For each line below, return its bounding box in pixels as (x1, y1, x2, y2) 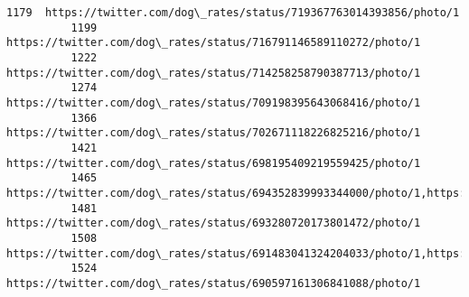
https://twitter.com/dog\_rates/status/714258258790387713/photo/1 (6, 66, 421, 79)
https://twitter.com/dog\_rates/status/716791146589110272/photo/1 (6, 36, 421, 50)
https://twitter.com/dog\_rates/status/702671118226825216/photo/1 (6, 126, 421, 140)
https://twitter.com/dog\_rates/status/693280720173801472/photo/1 (6, 217, 421, 230)
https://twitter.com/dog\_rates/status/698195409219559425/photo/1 (6, 156, 421, 170)
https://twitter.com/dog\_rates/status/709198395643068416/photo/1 (6, 96, 421, 109)
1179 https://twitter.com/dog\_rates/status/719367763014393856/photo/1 (6, 6, 460, 19)
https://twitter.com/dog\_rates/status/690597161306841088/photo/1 (6, 276, 421, 290)
